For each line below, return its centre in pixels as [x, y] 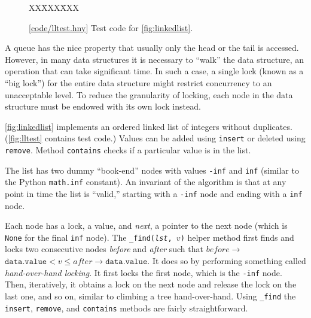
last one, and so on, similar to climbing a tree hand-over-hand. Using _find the [150, 296]
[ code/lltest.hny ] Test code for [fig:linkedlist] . [111, 27]
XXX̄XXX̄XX [54, 7]
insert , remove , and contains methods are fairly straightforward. [126, 308]
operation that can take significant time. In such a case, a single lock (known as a [154, 71]
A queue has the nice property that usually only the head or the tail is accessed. [152, 48]
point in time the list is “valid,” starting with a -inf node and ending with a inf [154, 193]
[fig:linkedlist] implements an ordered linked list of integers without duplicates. [149, 126]
